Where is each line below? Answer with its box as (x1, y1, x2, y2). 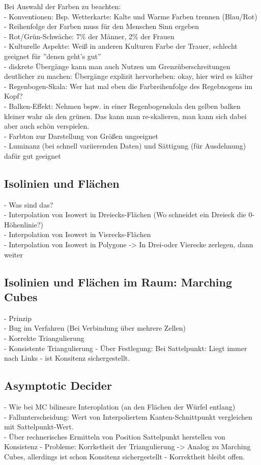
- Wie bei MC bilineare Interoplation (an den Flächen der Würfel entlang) (4, 401, 236, 412)
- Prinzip (4, 312, 32, 323)
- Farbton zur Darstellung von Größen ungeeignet (4, 130, 158, 141)
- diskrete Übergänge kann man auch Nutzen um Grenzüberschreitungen (4, 61, 230, 71)
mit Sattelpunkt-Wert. (4, 421, 74, 432)
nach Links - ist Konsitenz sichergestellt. (4, 353, 130, 363)
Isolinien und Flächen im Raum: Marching (4, 274, 233, 289)
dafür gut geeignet (4, 150, 61, 161)
